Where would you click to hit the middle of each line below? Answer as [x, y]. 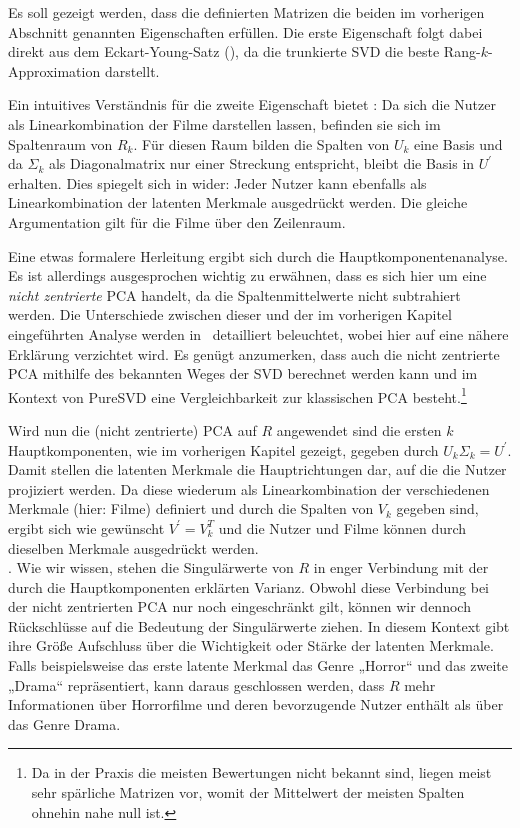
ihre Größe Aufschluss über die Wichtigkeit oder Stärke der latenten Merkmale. [251, 645]
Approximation [54, 70]
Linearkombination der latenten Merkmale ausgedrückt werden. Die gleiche [238, 202]
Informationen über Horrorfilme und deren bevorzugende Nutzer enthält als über [256, 704]
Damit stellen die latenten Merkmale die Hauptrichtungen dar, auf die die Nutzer [257, 469]
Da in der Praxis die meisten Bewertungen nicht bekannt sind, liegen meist [261, 772]
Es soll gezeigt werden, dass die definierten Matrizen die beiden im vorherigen [246, 12]
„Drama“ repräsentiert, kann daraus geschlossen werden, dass [196, 684]
